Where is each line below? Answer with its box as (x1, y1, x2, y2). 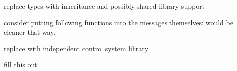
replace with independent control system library (4, 43, 149, 53)
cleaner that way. (4, 27, 56, 37)
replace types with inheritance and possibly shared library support (4, 1, 205, 11)
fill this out (4, 59, 37, 70)
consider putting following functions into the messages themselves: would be (4, 17, 233, 27)
